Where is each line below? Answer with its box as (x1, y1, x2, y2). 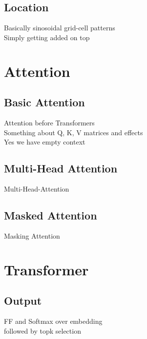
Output (4, 293, 42, 308)
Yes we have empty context (4, 137, 85, 147)
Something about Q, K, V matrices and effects (4, 127, 143, 137)
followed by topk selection (4, 325, 81, 336)
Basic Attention (4, 95, 85, 110)
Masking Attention (4, 230, 60, 241)
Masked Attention (4, 207, 97, 222)
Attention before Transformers (4, 117, 95, 127)
